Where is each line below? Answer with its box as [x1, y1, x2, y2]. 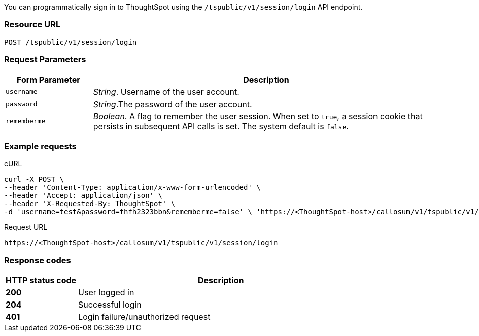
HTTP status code [6, 275, 77, 285]
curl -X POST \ [4, 175, 64, 184]
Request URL [4, 223, 48, 232]
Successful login [78, 299, 142, 310]
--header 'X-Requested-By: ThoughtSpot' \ [4, 199, 176, 208]
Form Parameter [17, 74, 80, 85]
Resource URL [4, 19, 61, 30]
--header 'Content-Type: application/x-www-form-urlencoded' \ [4, 183, 261, 192]
